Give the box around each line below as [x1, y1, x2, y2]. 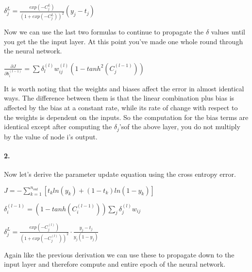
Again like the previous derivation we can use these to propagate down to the [4, 249, 235, 259]
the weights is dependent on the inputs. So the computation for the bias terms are [4, 112, 249, 122]
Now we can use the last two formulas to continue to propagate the [4, 27, 204, 37]
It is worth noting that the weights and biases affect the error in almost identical [4, 83, 244, 93]
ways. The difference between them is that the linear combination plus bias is [4, 93, 235, 103]
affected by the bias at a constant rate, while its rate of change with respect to [4, 102, 238, 113]
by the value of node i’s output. [4, 131, 98, 141]
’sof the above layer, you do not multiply [119, 121, 240, 132]
